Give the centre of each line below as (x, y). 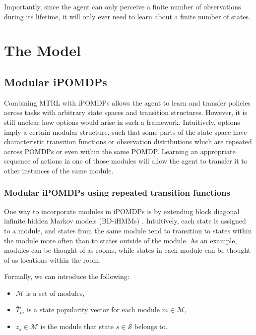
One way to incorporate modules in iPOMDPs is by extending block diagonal (122, 211)
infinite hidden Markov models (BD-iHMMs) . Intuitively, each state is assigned (125, 221)
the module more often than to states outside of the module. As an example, (121, 240)
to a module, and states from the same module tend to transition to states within (128, 230)
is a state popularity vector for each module (93, 309)
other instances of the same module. (59, 170)
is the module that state (77, 326)
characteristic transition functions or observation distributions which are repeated (128, 141)
